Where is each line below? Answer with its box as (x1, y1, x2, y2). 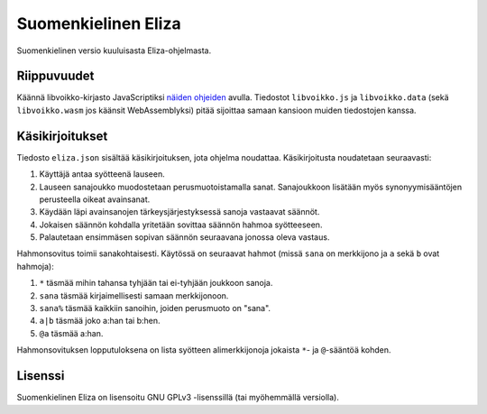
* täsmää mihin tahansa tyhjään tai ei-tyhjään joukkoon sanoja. (39, 278, 273, 289)
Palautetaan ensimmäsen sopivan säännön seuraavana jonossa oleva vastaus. (39, 232, 330, 243)
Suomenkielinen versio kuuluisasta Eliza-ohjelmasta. (16, 45, 212, 56)
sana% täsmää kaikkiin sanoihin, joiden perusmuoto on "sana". (39, 303, 271, 314)
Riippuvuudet (16, 69, 95, 84)
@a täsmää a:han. (39, 327, 104, 338)
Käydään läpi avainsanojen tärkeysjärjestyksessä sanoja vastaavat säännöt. (39, 207, 320, 217)
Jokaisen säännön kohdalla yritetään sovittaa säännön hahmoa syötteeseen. (39, 219, 323, 230)
